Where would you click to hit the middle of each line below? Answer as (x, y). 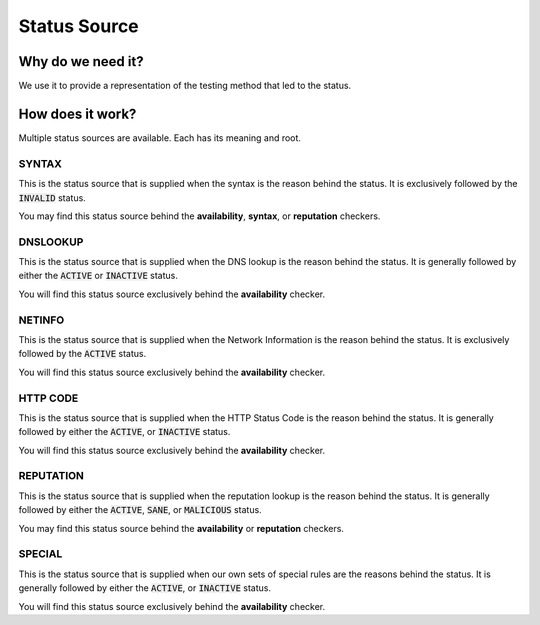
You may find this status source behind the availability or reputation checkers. (181, 528)
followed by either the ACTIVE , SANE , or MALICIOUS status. (140, 510)
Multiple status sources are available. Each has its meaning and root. (160, 137)
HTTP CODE (48, 398)
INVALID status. (52, 197)
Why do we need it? (81, 61)
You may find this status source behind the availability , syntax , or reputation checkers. (199, 216)
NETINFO (41, 320)
